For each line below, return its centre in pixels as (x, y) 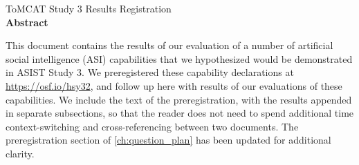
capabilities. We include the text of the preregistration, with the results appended (179, 99)
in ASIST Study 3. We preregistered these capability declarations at (150, 72)
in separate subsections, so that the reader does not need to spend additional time (180, 113)
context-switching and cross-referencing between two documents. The (152, 126)
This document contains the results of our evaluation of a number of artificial (169, 45)
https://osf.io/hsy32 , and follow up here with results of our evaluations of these (174, 85)
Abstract (27, 22)
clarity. (20, 153)
